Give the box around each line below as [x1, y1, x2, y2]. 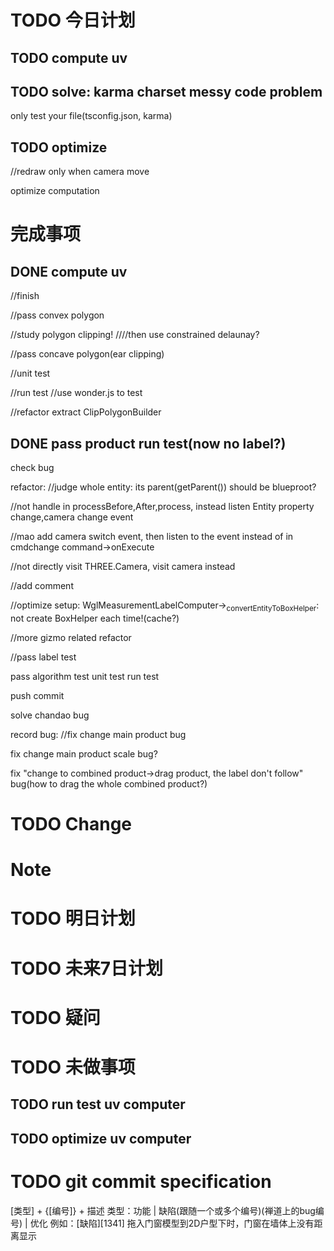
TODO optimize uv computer [10, 1130, 192, 1147]
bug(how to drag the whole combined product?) [10, 777, 208, 790]
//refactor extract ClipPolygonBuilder [10, 406, 162, 418]
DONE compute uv [10, 263, 128, 280]
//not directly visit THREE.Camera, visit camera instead [10, 561, 236, 573]
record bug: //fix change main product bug [10, 728, 187, 740]
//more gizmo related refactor [10, 631, 132, 643]
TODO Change [10, 813, 133, 835]
